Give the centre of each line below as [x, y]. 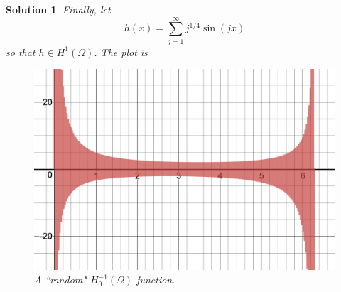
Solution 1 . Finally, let [58, 9]
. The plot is [121, 52]
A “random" [60, 280]
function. [156, 280]
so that [21, 52]
